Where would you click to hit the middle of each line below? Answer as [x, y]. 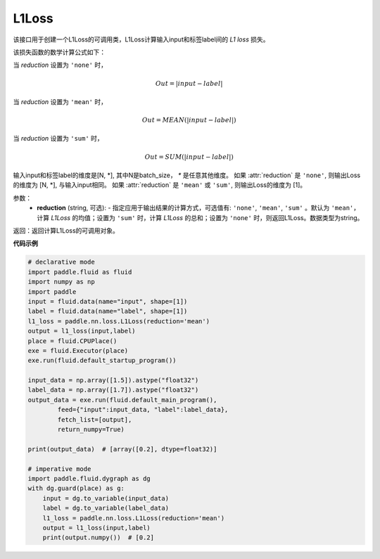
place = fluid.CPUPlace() [72, 341]
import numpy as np [61, 282]
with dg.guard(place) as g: [76, 488]
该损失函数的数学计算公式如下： [59, 52]
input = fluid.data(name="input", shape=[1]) [108, 301]
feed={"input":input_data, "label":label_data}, [143, 410]
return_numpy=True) [91, 430]
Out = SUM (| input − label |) [189, 157]
